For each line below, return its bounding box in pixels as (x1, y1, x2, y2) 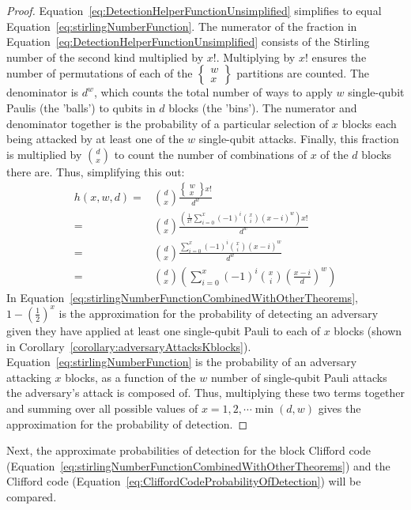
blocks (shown (334, 322, 402, 338)
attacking (6, 368, 51, 385)
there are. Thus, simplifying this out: (6, 163, 185, 179)
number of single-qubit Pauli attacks (210, 368, 387, 385)
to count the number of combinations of (114, 145, 307, 162)
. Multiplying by (216, 48, 296, 65)
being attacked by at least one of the (6, 130, 184, 147)
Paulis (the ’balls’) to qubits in (6, 99, 156, 115)
